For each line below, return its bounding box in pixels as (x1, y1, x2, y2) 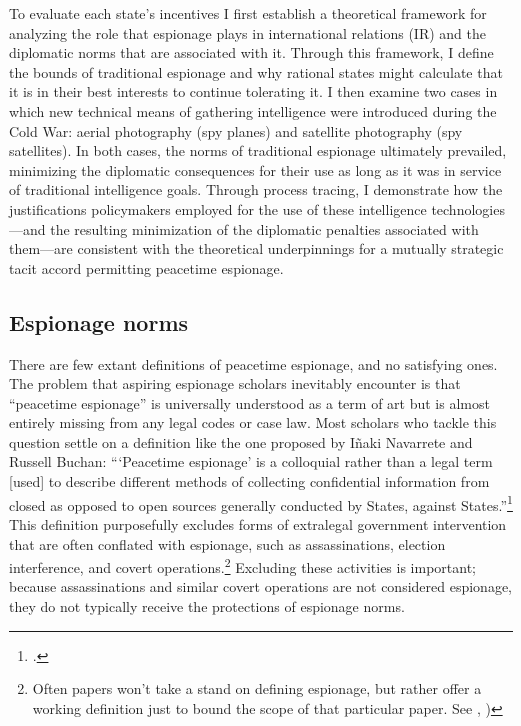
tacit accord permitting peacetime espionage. (9, 257, 284, 278)
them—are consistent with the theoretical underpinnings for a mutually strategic (9, 238, 504, 259)
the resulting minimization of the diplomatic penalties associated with (50, 218, 479, 239)
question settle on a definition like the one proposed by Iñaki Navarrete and (9, 431, 473, 452)
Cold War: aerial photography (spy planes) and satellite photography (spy (9, 120, 463, 141)
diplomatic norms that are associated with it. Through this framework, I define (9, 42, 494, 63)
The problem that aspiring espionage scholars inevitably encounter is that (9, 373, 461, 394)
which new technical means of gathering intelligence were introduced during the (9, 100, 497, 121)
